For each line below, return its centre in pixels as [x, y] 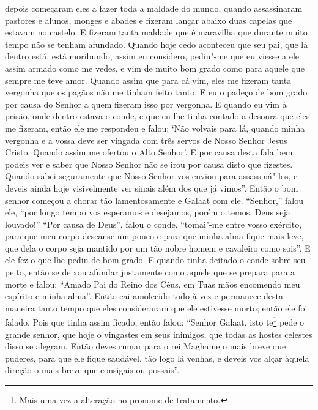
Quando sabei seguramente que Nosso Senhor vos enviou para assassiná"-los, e [151, 176]
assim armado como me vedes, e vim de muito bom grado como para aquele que [155, 68]
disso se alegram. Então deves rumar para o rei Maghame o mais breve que [146, 346]
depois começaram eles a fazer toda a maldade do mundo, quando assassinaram [154, 8]
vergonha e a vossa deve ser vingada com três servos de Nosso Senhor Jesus [146, 140]
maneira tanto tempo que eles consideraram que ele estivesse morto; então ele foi [156, 307]
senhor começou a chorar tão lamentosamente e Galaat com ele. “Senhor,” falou [154, 200]
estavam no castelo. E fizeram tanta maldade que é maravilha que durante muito [156, 32]
